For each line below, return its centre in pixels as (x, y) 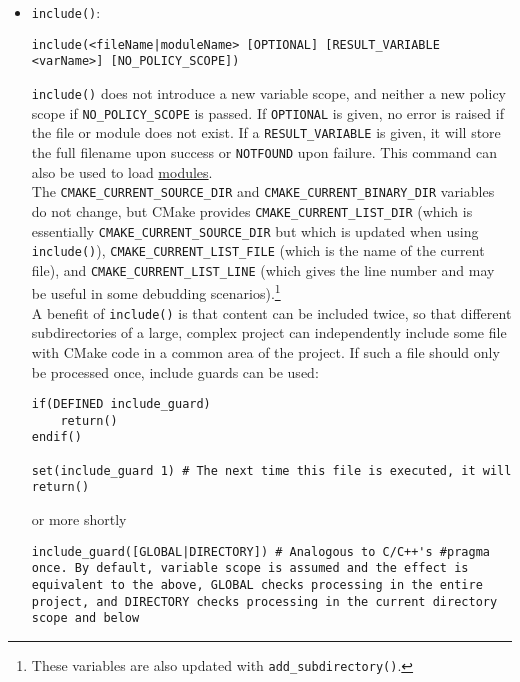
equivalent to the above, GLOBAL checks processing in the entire (257, 585)
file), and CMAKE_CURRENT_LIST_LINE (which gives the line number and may (263, 269)
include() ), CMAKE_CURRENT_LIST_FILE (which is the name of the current (258, 250)
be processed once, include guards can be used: (175, 371)
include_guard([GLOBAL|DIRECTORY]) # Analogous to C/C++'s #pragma (260, 551)
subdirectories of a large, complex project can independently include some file (269, 332)
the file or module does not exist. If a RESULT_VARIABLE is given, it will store (266, 132)
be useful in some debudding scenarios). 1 (156, 292)
